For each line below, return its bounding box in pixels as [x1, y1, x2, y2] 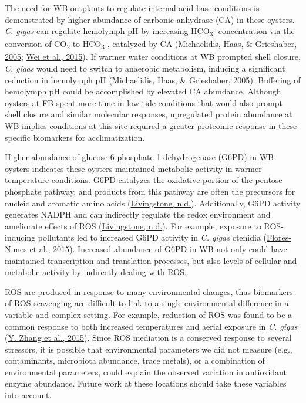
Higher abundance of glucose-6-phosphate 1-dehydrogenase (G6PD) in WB [5, 151, 274, 163]
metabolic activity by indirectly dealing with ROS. [5, 266, 187, 278]
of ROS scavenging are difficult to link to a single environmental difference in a [5, 297, 289, 309]
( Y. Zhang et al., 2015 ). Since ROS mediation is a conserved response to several [5, 331, 292, 344]
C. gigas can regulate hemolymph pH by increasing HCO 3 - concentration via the [5, 25, 295, 38]
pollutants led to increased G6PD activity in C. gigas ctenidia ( [38, 231, 267, 243]
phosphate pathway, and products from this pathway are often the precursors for [5, 185, 295, 197]
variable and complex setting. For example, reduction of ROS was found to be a [5, 308, 292, 320]
